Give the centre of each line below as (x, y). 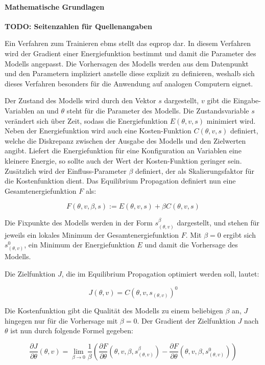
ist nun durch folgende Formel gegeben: (72, 330)
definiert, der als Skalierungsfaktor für (195, 170)
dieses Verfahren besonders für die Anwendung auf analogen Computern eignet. (129, 83)
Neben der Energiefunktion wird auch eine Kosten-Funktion (98, 131)
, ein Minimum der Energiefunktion (79, 245)
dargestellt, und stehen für (218, 223)
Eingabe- (247, 100)
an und (48, 110)
